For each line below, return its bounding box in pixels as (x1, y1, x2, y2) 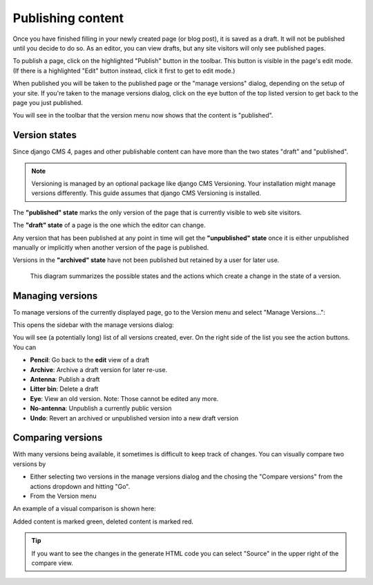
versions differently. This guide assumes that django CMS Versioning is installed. (31, 189, 262, 197)
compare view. (31, 559, 73, 567)
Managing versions (12, 290, 98, 301)
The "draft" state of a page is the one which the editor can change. (12, 221, 206, 230)
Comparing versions (12, 432, 103, 444)
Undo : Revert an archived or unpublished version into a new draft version (30, 414, 239, 422)
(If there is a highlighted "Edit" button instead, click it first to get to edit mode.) (12, 66, 236, 75)
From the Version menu (30, 492, 97, 500)
